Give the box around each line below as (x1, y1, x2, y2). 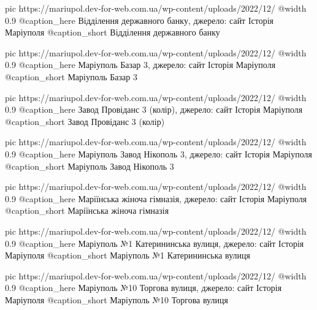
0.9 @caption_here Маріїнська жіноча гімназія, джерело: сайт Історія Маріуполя (5, 192, 307, 205)
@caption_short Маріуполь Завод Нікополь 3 (5, 159, 174, 172)
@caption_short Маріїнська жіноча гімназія (5, 204, 169, 217)
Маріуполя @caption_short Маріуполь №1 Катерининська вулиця (5, 249, 251, 262)
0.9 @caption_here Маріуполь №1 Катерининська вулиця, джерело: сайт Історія (5, 236, 304, 249)
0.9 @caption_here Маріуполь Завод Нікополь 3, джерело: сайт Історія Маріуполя (5, 147, 312, 160)
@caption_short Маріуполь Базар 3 (5, 70, 137, 83)
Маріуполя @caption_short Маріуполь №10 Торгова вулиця (5, 293, 228, 306)
